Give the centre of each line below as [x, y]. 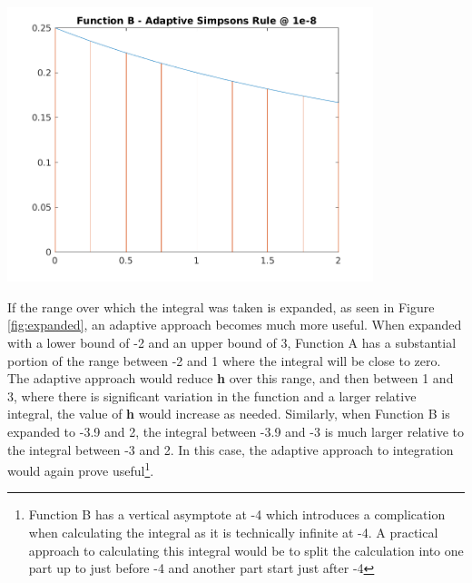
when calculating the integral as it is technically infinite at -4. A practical [233, 533]
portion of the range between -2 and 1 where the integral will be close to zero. [224, 360]
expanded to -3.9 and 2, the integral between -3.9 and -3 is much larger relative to [236, 432]
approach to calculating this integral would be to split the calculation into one [246, 550]
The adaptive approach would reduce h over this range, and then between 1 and [231, 378]
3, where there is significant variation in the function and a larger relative [212, 395]
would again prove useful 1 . [81, 469]
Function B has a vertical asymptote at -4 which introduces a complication [237, 514]
